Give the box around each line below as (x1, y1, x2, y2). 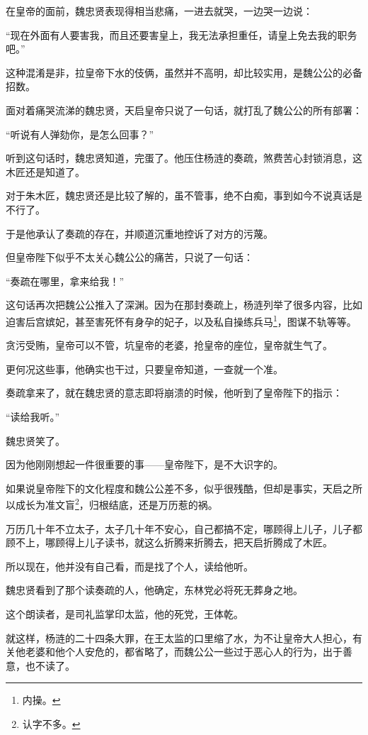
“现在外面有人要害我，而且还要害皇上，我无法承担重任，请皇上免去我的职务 (6, 27, 357, 42)
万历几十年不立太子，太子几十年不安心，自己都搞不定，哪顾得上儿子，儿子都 (6, 521, 362, 536)
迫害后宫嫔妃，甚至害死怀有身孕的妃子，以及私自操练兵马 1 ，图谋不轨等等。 (6, 311, 357, 328)
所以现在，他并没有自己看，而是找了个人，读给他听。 (6, 558, 253, 573)
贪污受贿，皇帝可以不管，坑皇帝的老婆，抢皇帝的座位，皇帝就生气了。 (6, 338, 333, 353)
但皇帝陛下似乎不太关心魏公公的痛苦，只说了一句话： (6, 250, 253, 265)
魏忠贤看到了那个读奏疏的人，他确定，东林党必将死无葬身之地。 (6, 582, 303, 597)
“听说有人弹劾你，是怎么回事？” (6, 126, 154, 141)
